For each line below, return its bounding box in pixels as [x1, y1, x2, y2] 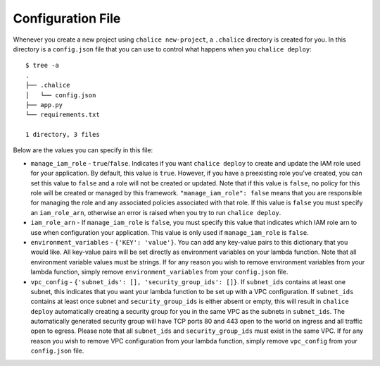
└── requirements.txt [25, 111, 100, 119]
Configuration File [13, 11, 121, 26]
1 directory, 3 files [25, 130, 100, 139]
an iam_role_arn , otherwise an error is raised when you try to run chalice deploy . [30, 208, 281, 216]
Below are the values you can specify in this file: [13, 146, 153, 154]
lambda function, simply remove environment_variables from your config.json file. [30, 268, 289, 276]
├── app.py [25, 101, 63, 109]
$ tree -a [25, 61, 59, 70]
